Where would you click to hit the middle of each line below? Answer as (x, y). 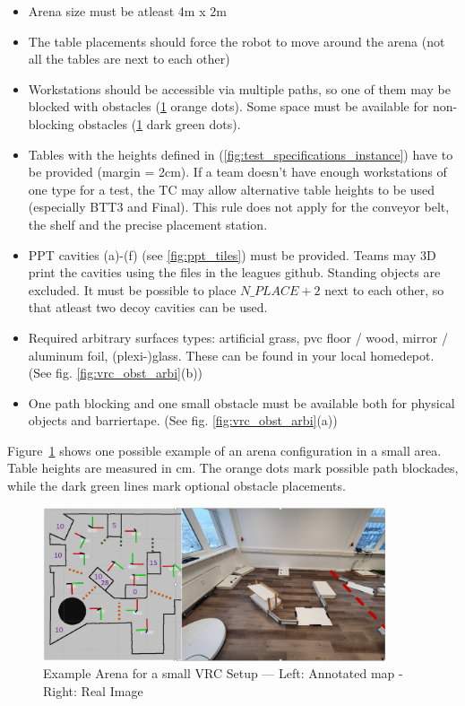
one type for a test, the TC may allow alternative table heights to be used (232, 189)
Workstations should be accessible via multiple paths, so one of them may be (239, 88)
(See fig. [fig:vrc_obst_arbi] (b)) (116, 373)
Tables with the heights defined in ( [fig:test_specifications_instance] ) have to (241, 154)
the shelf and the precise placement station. (148, 224)
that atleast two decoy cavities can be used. (148, 307)
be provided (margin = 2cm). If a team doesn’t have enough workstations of (237, 172)
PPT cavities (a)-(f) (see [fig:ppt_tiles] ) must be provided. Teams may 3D (232, 254)
